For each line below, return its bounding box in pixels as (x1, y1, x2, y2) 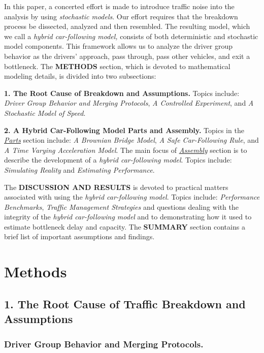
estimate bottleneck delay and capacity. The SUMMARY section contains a (4, 221, 245, 232)
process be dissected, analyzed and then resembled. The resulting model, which (4, 21, 250, 31)
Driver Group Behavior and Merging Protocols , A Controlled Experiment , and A (4, 98, 254, 108)
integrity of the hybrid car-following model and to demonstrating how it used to (4, 211, 252, 222)
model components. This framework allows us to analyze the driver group (4, 41, 233, 51)
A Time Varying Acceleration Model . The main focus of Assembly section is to (4, 144, 247, 155)
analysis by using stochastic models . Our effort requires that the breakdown (4, 11, 238, 21)
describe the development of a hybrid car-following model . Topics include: (4, 154, 232, 165)
